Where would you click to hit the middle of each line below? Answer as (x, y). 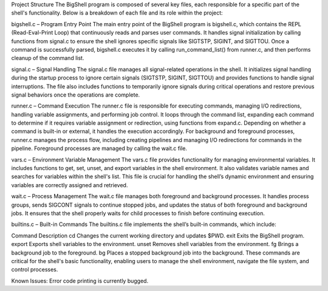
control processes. (35, 270)
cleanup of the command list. (48, 58)
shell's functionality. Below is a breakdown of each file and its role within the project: (117, 13)
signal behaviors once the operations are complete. (76, 95)
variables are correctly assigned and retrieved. (70, 185)
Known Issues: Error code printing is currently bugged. (80, 281)
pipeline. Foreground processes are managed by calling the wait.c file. (99, 148)
